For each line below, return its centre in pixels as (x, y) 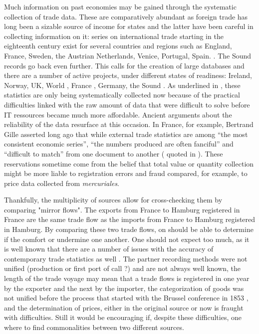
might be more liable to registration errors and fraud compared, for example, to (126, 173)
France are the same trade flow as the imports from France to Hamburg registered (130, 219)
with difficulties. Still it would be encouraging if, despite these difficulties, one (123, 317)
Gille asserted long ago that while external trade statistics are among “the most (126, 134)
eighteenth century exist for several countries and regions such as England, (118, 46)
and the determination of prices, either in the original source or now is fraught (124, 307)
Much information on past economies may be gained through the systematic (120, 6)
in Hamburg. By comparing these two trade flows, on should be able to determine (129, 229)
